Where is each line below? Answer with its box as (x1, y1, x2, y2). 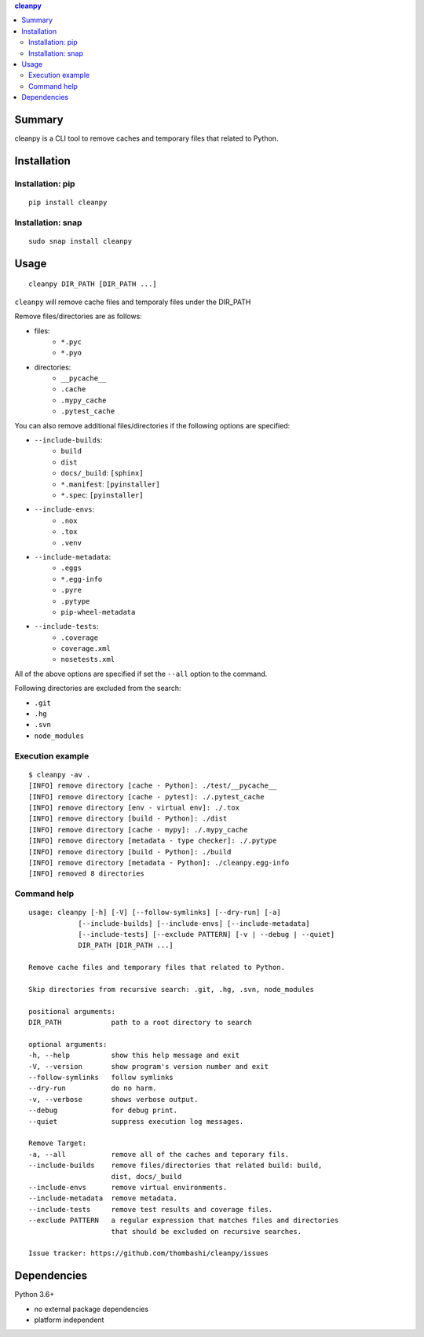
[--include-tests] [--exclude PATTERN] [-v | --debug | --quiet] (78, 930, 335, 939)
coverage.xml (60, 645, 111, 653)
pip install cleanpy (28, 198, 108, 207)
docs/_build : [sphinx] (60, 468, 144, 478)
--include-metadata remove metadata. (28, 1194, 178, 1203)
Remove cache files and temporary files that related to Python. (28, 963, 286, 972)
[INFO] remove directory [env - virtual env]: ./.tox (28, 803, 239, 812)
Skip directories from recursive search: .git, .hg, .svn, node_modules (28, 985, 314, 994)
